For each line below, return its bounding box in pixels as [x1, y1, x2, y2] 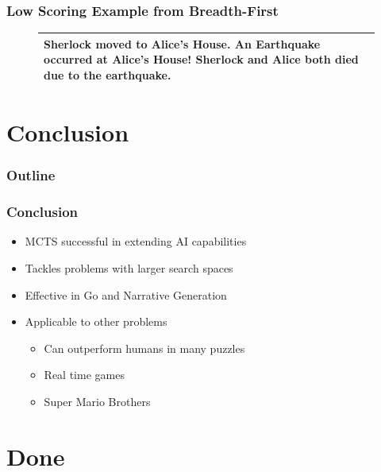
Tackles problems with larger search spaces [25, 260, 233, 277]
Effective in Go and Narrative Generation [25, 286, 227, 303]
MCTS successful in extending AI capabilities [25, 233, 247, 250]
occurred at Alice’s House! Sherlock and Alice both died [44, 51, 359, 68]
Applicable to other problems [25, 313, 167, 330]
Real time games [44, 366, 125, 383]
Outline [6, 165, 56, 185]
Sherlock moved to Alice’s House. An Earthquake [44, 35, 321, 52]
